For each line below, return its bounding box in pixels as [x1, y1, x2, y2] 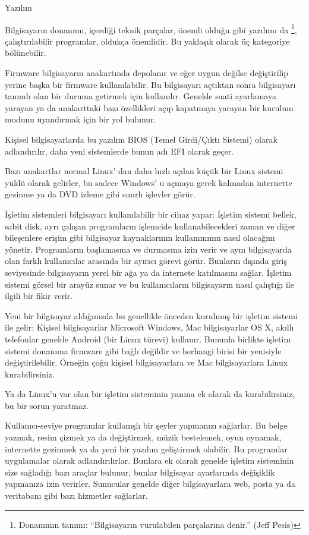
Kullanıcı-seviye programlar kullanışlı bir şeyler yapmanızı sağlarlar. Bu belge [5, 419, 288, 432]
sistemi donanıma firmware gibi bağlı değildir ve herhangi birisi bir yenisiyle [5, 344, 282, 357]
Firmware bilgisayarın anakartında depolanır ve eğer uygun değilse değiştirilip [5, 67, 289, 79]
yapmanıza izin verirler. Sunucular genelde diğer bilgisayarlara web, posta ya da [5, 477, 295, 490]
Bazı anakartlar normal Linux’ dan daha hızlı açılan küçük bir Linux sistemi [5, 165, 283, 177]
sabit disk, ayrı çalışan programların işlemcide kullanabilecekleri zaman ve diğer [5, 219, 295, 232]
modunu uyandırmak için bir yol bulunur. [5, 113, 156, 125]
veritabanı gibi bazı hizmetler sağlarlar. [5, 489, 148, 502]
